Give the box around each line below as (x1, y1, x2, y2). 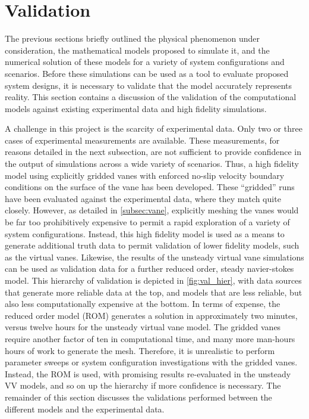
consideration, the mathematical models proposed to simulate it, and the (5, 44, 270, 56)
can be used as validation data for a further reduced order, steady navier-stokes (5, 262, 294, 275)
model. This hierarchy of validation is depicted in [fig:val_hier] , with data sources (5, 274, 302, 286)
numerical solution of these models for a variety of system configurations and (5, 55, 285, 68)
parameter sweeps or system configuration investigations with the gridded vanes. (5, 356, 298, 368)
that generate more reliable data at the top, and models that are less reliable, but (5, 285, 302, 298)
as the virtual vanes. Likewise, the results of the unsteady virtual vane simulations (5, 250, 304, 263)
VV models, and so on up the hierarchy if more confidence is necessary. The (5, 379, 281, 392)
